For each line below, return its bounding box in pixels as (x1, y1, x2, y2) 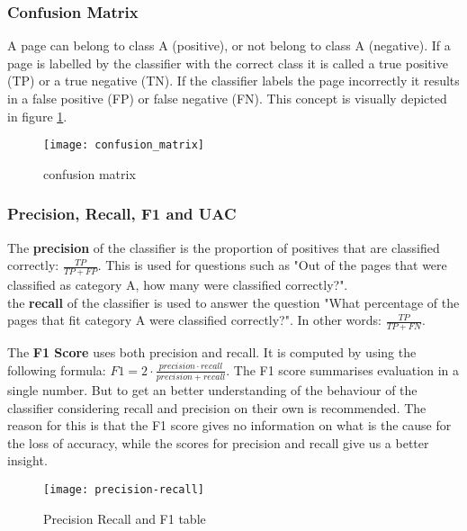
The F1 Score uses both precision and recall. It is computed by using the (7, 343, 417, 362)
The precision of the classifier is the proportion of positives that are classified (7, 238, 440, 256)
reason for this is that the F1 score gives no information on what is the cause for (7, 416, 452, 435)
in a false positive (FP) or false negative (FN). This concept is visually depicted (7, 89, 447, 107)
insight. (7, 451, 48, 470)
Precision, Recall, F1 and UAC (7, 202, 237, 225)
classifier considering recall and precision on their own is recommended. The (7, 398, 427, 417)
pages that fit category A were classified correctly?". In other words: (7, 310, 382, 329)
